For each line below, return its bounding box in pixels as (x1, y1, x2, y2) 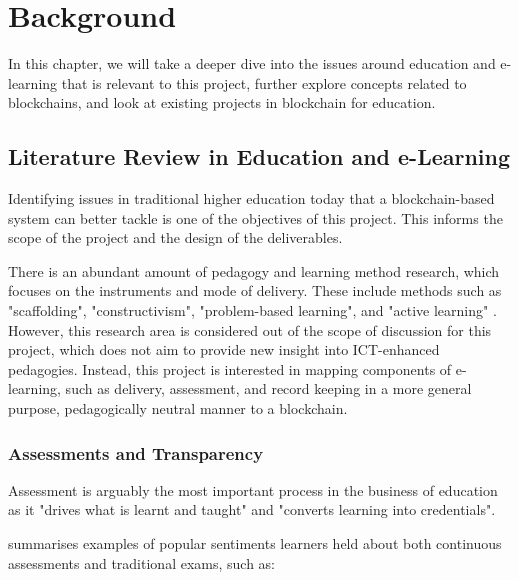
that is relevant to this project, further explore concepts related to (61, 72, 467, 93)
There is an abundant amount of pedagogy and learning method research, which (8, 260, 500, 281)
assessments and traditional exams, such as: (8, 552, 276, 573)
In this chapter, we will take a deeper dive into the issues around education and (8, 53, 496, 74)
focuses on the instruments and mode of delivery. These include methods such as (8, 280, 502, 301)
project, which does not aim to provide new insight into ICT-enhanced (8, 339, 440, 360)
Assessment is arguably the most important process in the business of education (8, 479, 498, 500)
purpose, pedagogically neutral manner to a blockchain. (8, 398, 348, 419)
